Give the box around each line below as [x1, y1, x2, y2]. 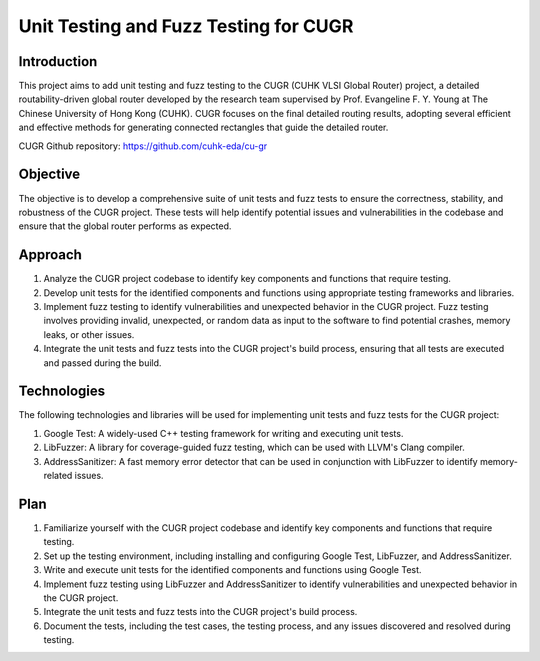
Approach [18, 246, 82, 264]
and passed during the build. [43, 356, 162, 369]
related [43, 470, 73, 482]
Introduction [18, 53, 98, 70]
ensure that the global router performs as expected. [18, 220, 232, 232]
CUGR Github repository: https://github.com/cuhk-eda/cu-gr [18, 140, 268, 152]
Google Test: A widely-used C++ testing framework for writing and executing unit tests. [43, 427, 404, 439]
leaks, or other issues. [43, 328, 135, 340]
